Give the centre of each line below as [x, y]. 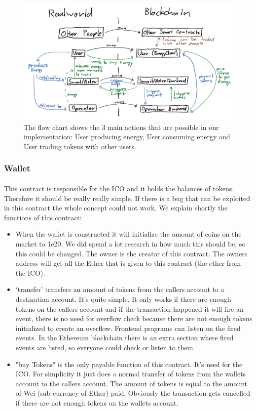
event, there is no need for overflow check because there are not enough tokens [134, 318]
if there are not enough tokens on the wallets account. [97, 402]
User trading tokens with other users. [80, 146]
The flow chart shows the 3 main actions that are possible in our [121, 127]
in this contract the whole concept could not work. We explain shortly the [116, 208]
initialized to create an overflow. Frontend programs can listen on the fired [128, 328]
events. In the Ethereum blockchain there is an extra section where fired [125, 338]
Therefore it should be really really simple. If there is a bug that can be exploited [127, 198]
